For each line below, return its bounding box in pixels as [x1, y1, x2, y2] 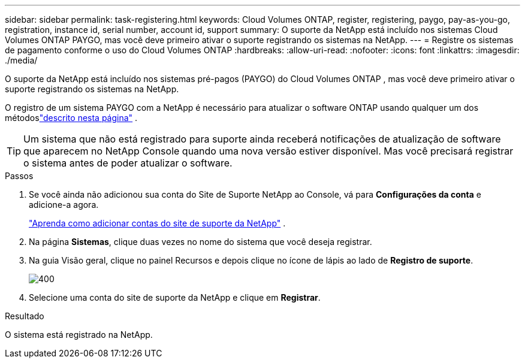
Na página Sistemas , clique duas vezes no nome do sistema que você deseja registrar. [29, 237, 372, 247]
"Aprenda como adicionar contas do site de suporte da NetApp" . [29, 218, 286, 228]
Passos [5, 171, 34, 181]
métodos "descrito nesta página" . [5, 113, 138, 123]
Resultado [5, 311, 44, 321]
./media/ [5, 55, 38, 65]
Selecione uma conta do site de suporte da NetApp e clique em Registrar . [29, 292, 321, 302]
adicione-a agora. [29, 199, 99, 210]
